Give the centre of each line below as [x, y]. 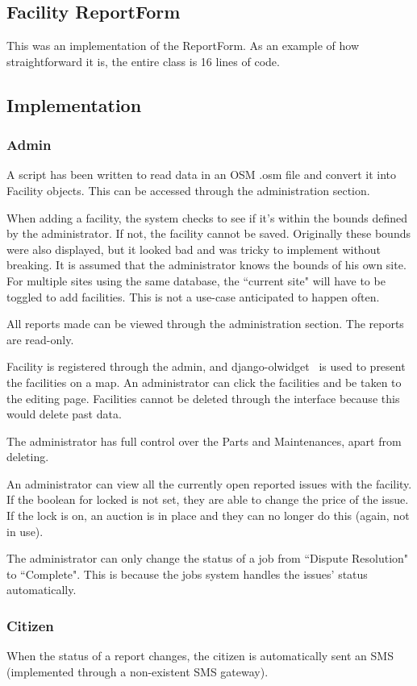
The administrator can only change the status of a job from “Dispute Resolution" [208, 558]
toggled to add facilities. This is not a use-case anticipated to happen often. [193, 296]
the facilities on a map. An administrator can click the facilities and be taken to [204, 382]
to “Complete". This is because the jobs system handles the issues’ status [187, 574]
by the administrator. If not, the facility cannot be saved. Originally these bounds [208, 233]
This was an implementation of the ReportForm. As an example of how [183, 46]
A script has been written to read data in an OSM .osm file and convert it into [202, 175]
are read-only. [40, 339]
